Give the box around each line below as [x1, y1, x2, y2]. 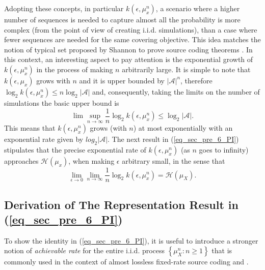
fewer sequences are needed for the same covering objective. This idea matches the [4, 34, 261, 45]
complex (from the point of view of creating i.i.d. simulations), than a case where [4, 24, 257, 35]
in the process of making [36, 64, 113, 74]
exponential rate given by [4, 134, 84, 144]
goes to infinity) [199, 144, 249, 155]
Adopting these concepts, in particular [4, 3, 124, 13]
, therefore [180, 75, 213, 85]
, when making [68, 156, 115, 166]
